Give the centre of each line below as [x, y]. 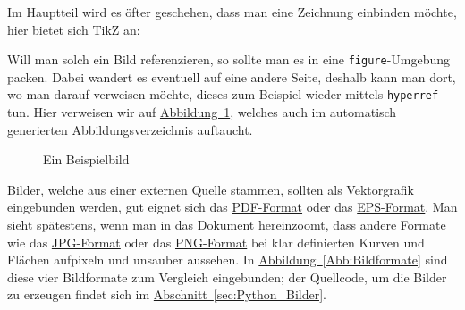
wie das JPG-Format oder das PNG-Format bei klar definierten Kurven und [216, 242]
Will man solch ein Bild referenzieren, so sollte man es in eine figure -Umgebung [229, 59]
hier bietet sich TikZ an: [74, 29]
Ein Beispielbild [86, 159]
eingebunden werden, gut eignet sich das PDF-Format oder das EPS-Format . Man [232, 207]
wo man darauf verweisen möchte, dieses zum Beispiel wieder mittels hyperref [223, 94]
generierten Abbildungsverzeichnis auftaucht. [130, 129]
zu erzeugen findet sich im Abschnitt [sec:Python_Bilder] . [167, 294]
